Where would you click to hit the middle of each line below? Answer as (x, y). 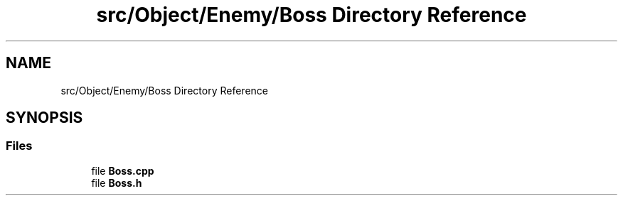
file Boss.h (117, 183)
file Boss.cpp (123, 170)
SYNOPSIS (44, 118)
